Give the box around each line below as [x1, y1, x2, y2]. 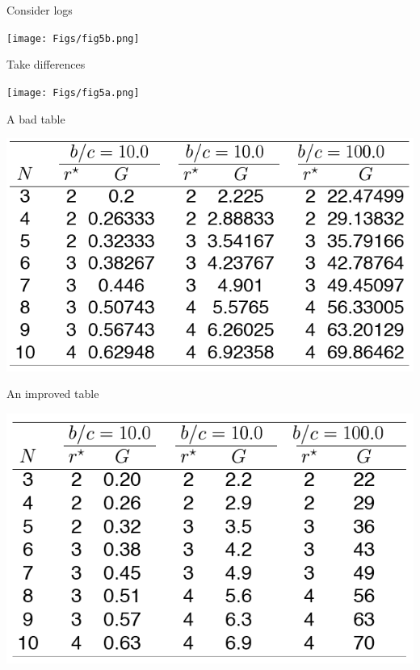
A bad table [6, 110, 65, 127]
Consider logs [6, 2, 73, 18]
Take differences [6, 56, 86, 73]
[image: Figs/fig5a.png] [6, 86, 140, 98]
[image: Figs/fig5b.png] [6, 32, 140, 44]
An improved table [6, 385, 99, 402]
